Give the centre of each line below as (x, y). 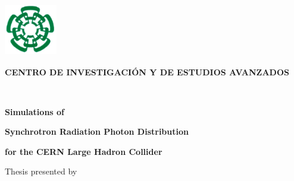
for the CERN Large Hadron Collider (84, 151)
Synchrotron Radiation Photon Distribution (97, 131)
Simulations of (35, 111)
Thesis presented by (41, 171)
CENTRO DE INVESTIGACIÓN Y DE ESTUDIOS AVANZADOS (147, 72)
